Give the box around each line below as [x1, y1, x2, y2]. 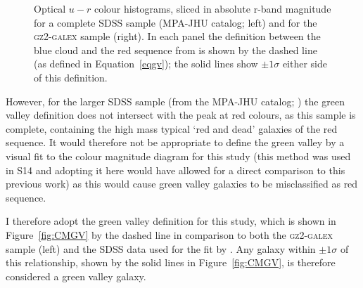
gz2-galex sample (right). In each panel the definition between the [34, 29, 321, 44]
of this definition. [34, 70, 108, 84]
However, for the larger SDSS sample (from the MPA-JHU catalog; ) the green [6, 93, 345, 108]
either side [282, 56, 328, 71]
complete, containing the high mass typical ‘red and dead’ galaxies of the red [6, 121, 338, 136]
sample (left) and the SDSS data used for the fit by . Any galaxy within [6, 241, 316, 256]
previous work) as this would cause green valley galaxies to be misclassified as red [6, 176, 358, 191]
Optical [34, 1, 66, 15]
